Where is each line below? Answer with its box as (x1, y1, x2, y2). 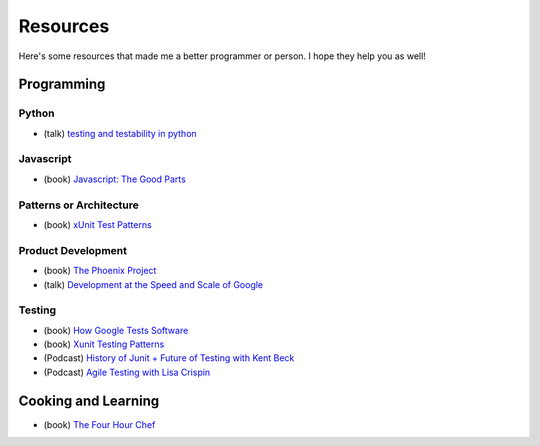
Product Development (18, 243, 128, 257)
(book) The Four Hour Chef (43, 418, 156, 430)
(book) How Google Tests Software (43, 324, 189, 336)
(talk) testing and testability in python (43, 127, 197, 139)
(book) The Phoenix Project (43, 265, 157, 277)
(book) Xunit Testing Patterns (43, 338, 165, 350)
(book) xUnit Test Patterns (43, 218, 152, 230)
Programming (18, 76, 106, 93)
